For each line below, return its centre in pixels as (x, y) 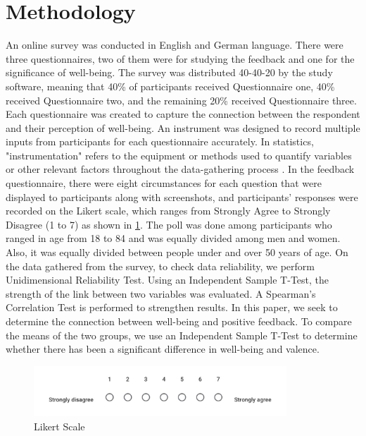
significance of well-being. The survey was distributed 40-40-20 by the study (169, 72)
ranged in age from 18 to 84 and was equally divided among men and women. (173, 238)
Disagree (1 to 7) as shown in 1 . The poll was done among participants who (169, 224)
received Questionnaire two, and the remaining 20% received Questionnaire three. (181, 100)
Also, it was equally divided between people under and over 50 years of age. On (177, 252)
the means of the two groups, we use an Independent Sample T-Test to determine (182, 335)
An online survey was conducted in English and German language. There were (175, 45)
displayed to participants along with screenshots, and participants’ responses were (182, 196)
